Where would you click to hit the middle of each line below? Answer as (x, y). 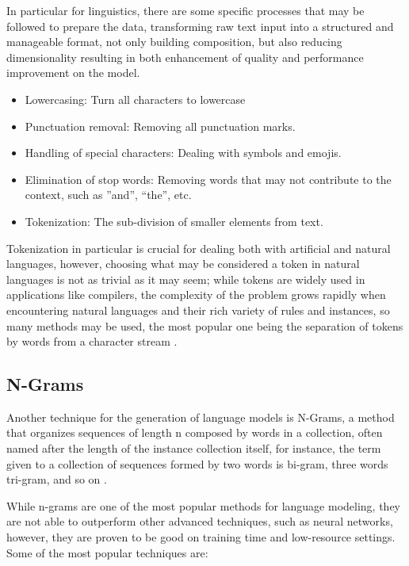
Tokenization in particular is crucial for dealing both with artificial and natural (199, 248)
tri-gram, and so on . (57, 479)
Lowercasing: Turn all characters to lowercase (135, 99)
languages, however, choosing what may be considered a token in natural (183, 264)
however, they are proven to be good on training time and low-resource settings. (201, 537)
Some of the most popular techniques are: (107, 552)
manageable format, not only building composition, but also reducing (174, 42)
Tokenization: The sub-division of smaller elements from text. (174, 221)
